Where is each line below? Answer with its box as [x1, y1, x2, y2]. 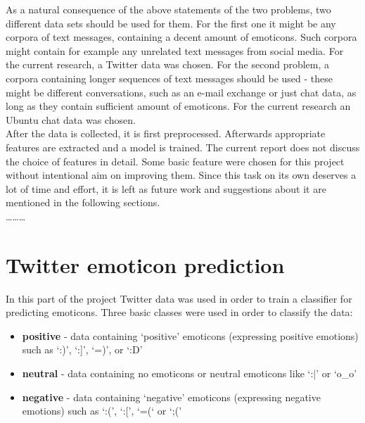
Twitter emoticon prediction [6, 250, 285, 279]
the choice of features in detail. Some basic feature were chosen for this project [6, 153, 345, 168]
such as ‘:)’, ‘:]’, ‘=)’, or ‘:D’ [22, 342, 143, 357]
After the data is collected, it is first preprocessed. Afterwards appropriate [6, 126, 326, 141]
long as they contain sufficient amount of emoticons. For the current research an [6, 99, 351, 113]
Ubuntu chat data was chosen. [6, 112, 136, 127]
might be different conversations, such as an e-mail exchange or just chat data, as [6, 84, 357, 99]
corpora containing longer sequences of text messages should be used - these [6, 70, 333, 85]
